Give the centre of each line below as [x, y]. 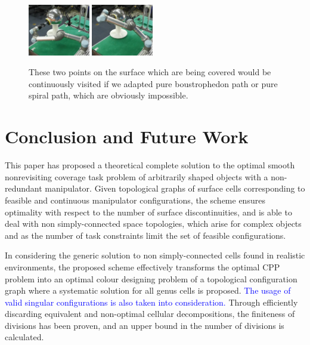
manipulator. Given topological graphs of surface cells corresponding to [175, 188]
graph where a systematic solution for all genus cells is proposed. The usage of [148, 290]
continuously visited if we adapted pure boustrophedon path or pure [153, 83]
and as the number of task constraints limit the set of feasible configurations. [145, 235]
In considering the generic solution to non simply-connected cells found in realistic [155, 255]
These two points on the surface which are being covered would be [150, 72]
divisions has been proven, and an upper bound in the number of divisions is [145, 325]
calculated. [24, 337]
